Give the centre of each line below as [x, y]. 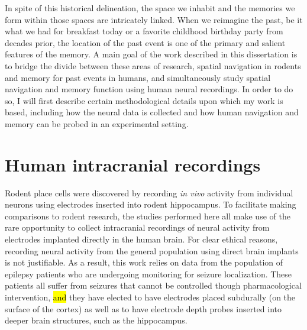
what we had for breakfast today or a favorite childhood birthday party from [144, 31]
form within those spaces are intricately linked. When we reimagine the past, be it [154, 19]
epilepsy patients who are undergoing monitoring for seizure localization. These [148, 274]
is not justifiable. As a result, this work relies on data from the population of [144, 262]
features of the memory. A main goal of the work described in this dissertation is [151, 54]
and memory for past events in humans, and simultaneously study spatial [138, 77]
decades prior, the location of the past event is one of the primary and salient [145, 42]
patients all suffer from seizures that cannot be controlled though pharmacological [153, 285]
